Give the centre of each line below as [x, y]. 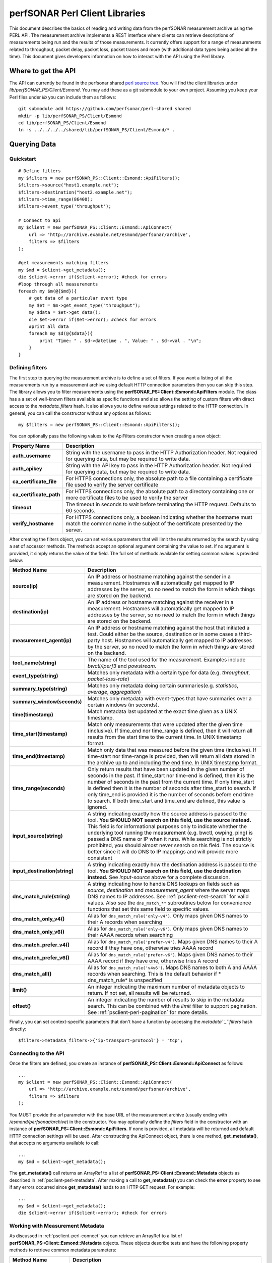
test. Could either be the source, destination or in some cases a [162, 634]
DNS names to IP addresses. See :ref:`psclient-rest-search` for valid [168, 897]
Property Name [31, 446]
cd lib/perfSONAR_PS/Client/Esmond [62, 123]
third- [246, 634]
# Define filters [40, 171]
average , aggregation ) [114, 692]
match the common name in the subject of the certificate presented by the [154, 523]
